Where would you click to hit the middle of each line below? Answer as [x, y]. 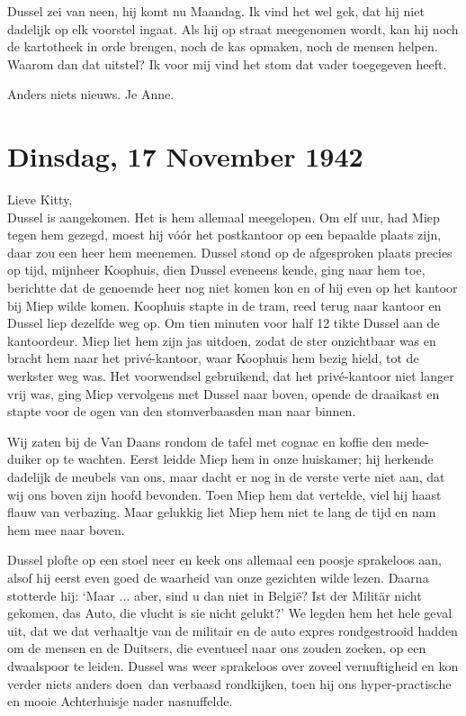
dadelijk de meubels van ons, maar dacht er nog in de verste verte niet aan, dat [226, 476]
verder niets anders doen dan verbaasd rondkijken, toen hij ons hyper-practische [229, 683]
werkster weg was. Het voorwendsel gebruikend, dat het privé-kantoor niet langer [231, 376]
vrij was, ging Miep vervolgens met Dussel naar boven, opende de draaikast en [224, 393]
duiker [25, 459]
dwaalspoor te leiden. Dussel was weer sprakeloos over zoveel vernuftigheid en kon [233, 665]
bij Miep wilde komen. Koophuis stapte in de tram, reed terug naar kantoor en [224, 305]
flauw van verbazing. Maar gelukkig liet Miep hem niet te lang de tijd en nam [222, 512]
